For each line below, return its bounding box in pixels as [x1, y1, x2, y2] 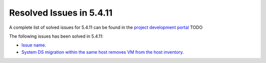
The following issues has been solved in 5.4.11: [9, 33, 103, 39]
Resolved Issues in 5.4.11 [9, 7, 113, 18]
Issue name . [21, 42, 46, 48]
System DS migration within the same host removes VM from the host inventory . [21, 49, 184, 55]
